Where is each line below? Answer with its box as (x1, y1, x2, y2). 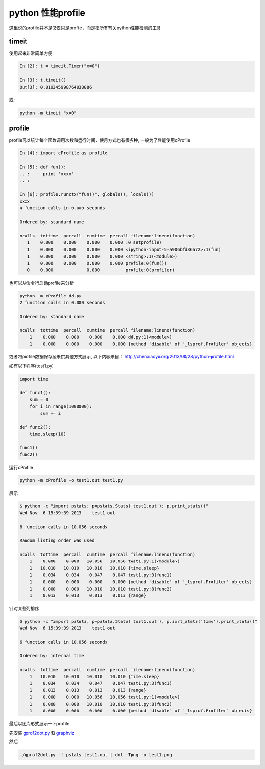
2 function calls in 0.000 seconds (19, 300, 105, 306)
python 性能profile (9, 7, 86, 18)
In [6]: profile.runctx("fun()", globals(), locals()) (19, 192, 154, 197)
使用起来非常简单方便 (9, 50, 53, 56)
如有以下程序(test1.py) (9, 363, 54, 369)
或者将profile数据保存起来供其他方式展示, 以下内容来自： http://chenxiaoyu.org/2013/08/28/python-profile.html (9, 354, 234, 360)
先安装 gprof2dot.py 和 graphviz (9, 730, 75, 736)
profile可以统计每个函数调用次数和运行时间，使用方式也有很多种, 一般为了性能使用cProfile (9, 137, 191, 143)
